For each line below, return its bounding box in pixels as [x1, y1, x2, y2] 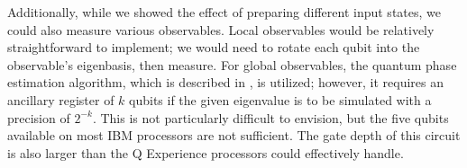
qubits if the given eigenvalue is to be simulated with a [129, 90, 432, 109]
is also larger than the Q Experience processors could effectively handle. [7, 143, 404, 162]
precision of [7, 108, 70, 127]
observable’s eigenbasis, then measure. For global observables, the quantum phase [7, 55, 457, 74]
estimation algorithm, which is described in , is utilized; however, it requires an [7, 73, 444, 92]
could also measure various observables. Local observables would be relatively [7, 20, 435, 39]
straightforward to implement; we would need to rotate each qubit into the [7, 38, 420, 57]
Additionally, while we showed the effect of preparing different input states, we [7, 3, 441, 21]
